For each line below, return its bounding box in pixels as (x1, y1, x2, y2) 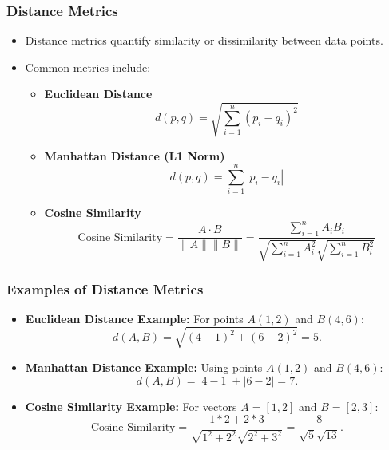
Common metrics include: (25, 58, 151, 75)
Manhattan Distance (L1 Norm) (44, 147, 225, 164)
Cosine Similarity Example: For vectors (25, 397, 237, 414)
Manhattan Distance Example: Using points (25, 358, 263, 375)
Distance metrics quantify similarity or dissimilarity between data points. (25, 32, 383, 49)
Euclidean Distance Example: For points (25, 310, 244, 326)
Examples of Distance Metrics (6, 278, 204, 298)
